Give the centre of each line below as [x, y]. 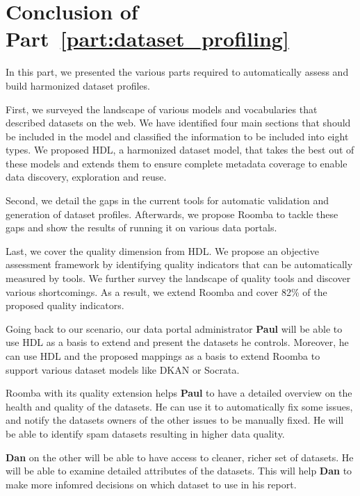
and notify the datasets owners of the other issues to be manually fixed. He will [175, 420]
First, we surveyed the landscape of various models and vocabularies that [162, 109]
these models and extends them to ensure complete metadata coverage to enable [177, 163]
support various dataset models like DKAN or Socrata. [123, 369]
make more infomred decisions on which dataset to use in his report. [151, 484]
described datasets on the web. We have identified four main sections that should [178, 123]
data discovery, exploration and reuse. [86, 177]
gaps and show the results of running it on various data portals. [141, 228]
